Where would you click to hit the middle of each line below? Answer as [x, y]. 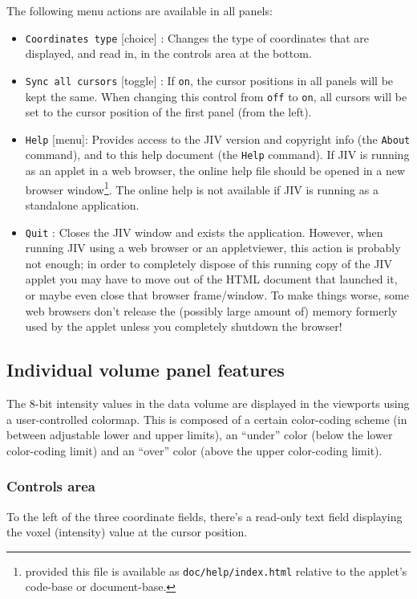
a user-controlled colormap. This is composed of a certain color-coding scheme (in [207, 419]
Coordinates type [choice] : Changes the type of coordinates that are [197, 37]
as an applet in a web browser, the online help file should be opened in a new [215, 171]
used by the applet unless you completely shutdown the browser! [184, 326]
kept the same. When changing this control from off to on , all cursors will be [216, 96]
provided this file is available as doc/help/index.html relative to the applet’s [216, 570]
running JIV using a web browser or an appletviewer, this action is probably [213, 248]
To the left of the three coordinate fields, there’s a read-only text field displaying [204, 516]
